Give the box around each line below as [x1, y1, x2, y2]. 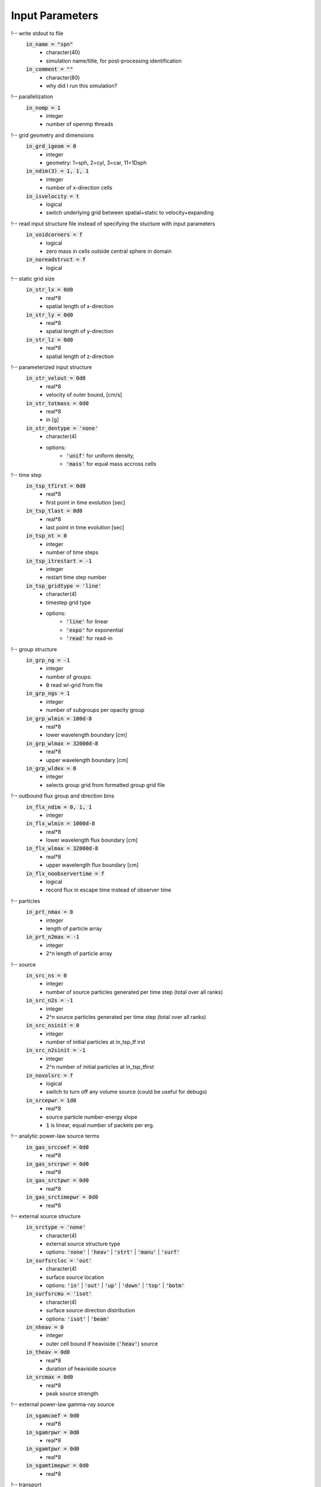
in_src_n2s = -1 [26, 997, 74, 1004]
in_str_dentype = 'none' [26, 425, 98, 431]
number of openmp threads [46, 121, 114, 128]
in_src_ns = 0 [26, 972, 67, 978]
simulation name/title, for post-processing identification [46, 57, 182, 64]
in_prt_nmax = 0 [26, 909, 74, 915]
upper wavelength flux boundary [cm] [46, 861, 139, 868]
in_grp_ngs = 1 [26, 690, 71, 697]
